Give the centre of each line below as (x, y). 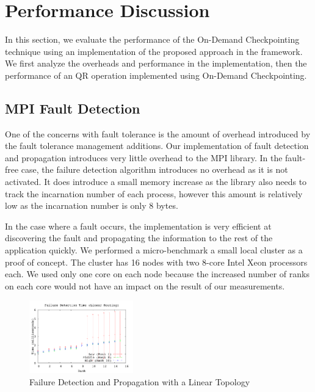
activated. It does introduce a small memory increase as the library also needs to (156, 182)
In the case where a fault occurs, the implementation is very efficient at (138, 226)
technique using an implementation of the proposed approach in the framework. (154, 51)
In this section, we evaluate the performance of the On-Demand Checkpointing (152, 39)
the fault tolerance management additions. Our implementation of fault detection (157, 146)
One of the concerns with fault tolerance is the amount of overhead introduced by (158, 133)
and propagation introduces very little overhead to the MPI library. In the (144, 157)
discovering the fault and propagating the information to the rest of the (139, 238)
